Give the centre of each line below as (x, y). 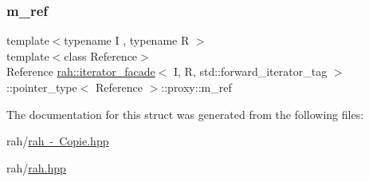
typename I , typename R (127, 40)
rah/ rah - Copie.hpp (58, 141)
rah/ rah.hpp (36, 167)
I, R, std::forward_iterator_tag (250, 71)
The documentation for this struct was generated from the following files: (185, 114)
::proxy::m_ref (196, 87)
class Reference (101, 55)
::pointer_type (42, 87)
